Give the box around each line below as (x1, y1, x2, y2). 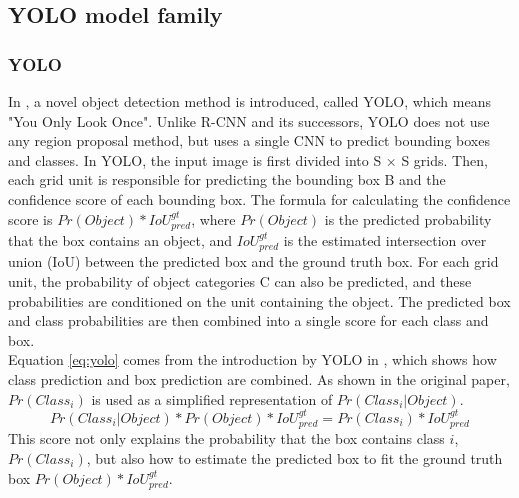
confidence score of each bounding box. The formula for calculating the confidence (8, 188, 511, 209)
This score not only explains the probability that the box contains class (8, 428, 445, 449)
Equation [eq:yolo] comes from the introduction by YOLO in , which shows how (8, 349, 497, 370)
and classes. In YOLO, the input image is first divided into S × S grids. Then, (8, 149, 488, 170)
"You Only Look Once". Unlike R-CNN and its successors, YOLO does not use (8, 110, 490, 131)
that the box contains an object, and (8, 229, 233, 250)
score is (8, 208, 53, 229)
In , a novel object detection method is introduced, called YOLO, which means (8, 91, 491, 111)
